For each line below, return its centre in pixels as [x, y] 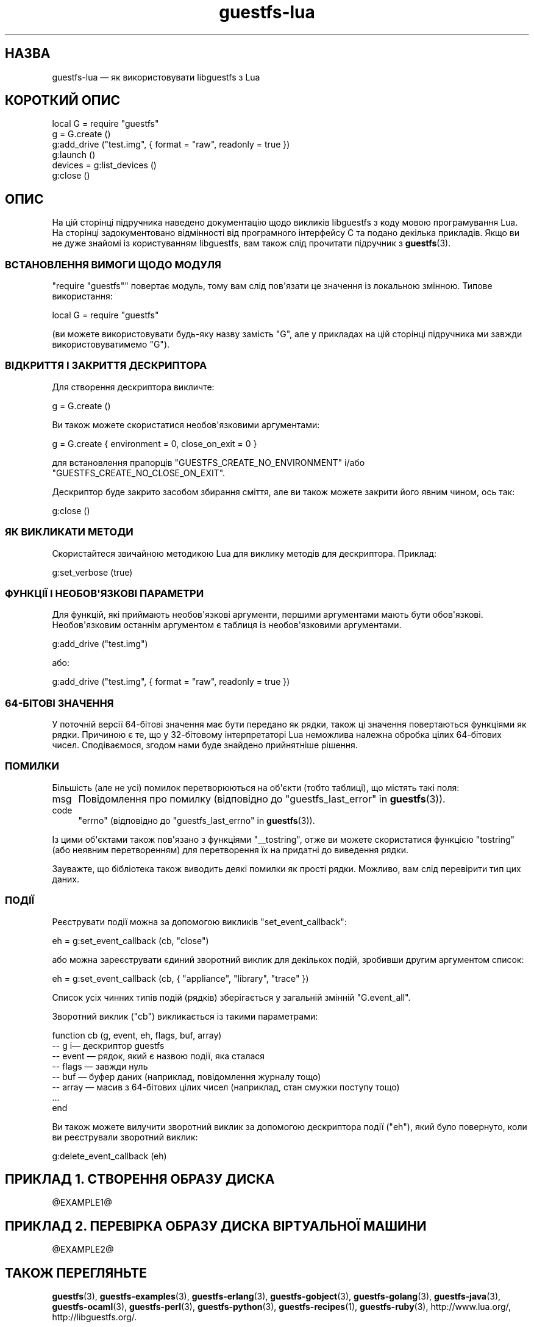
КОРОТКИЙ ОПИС [63, 101]
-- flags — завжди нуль [100, 1066]
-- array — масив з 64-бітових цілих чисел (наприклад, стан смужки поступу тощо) [226, 1087]
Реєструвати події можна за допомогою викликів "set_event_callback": [199, 921]
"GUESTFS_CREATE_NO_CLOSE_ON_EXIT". [139, 473]
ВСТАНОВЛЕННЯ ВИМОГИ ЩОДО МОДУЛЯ [113, 264]
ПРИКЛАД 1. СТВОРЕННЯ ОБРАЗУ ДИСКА [140, 1179]
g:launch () [74, 155]
